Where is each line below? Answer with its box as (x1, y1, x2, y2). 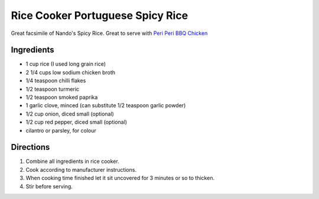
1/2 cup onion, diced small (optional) (25, 110, 115, 117)
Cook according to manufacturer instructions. (25, 166, 137, 173)
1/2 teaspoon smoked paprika (25, 94, 98, 101)
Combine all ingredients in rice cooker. (25, 158, 119, 165)
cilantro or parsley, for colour (25, 127, 97, 134)
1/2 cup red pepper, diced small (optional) (25, 118, 127, 126)
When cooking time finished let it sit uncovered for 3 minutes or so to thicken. (25, 175, 215, 182)
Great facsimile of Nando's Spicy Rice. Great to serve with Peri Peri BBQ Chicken (11, 30, 208, 37)
